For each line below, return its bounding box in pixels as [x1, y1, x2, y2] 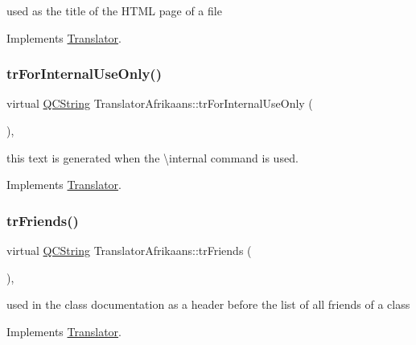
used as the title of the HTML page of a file [6, 2, 222, 18]
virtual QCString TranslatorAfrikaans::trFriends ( [6, 242, 252, 258]
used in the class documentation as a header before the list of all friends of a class [6, 296, 410, 313]
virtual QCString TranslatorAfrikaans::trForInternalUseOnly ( [6, 95, 313, 112]
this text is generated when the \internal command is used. [6, 149, 299, 166]
